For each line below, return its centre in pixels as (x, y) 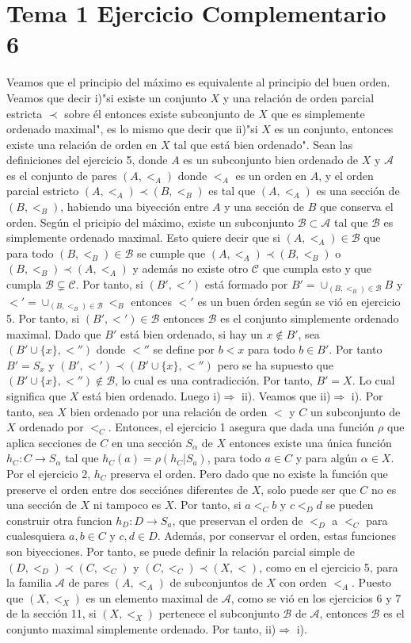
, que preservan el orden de (238, 520)
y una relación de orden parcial (299, 97)
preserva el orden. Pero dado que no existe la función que (249, 473)
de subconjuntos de (216, 582)
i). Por (367, 396)
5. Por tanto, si (43, 318)
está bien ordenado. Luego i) (152, 396)
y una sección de (264, 207)
